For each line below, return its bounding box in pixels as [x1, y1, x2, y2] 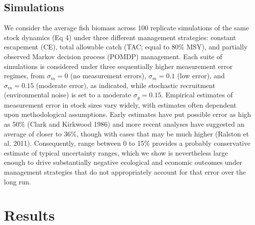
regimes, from [4, 70, 45, 81]
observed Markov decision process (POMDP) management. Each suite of [4, 51, 222, 61]
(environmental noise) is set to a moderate [4, 90, 131, 100]
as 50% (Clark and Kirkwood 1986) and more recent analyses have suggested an [4, 119, 245, 129]
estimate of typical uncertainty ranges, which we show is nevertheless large [4, 147, 228, 157]
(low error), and [177, 70, 225, 81]
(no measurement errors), [70, 70, 147, 81]
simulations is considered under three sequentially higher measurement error [4, 61, 233, 71]
